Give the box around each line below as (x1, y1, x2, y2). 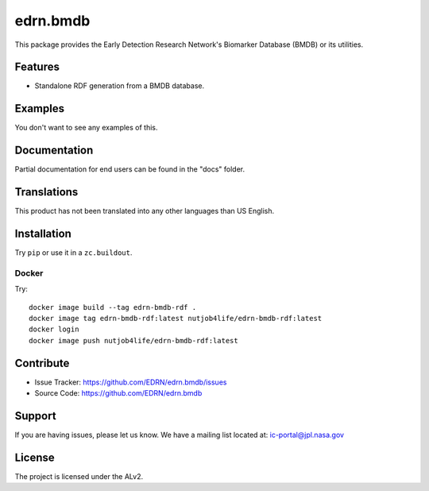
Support (14, 409, 56, 423)
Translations (14, 185, 79, 199)
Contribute (14, 356, 70, 369)
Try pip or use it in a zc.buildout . (14, 248, 133, 257)
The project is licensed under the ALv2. (14, 471, 143, 481)
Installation (14, 226, 71, 240)
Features (14, 60, 60, 74)
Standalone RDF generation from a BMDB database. (34, 81, 205, 91)
